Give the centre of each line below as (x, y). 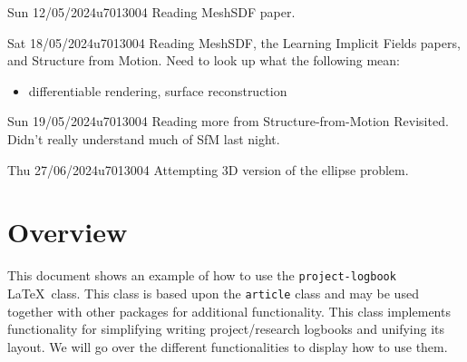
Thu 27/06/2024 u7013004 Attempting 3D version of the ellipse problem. (208, 169)
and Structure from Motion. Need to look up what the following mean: (204, 60)
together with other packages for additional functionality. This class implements (229, 311)
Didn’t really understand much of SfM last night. (144, 138)
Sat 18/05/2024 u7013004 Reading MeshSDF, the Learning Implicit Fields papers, (234, 42)
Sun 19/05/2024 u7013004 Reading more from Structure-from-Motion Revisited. (228, 121)
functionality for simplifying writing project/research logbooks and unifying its (226, 329)
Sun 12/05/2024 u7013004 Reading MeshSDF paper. (151, 12)
